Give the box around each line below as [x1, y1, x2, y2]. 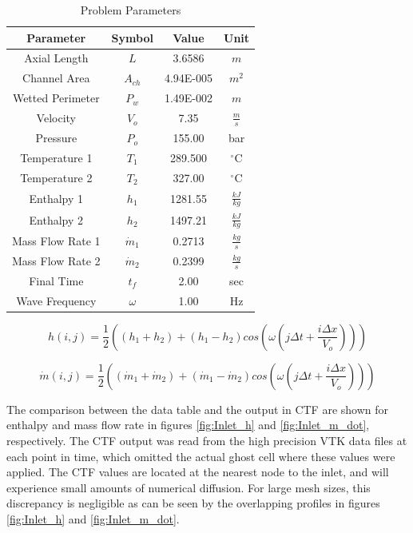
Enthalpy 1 [29, 189, 84, 206]
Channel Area [22, 70, 90, 86]
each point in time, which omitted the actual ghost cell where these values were [6, 447, 395, 464]
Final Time [29, 272, 84, 288]
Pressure [35, 129, 77, 146]
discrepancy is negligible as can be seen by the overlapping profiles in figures [6, 495, 380, 511]
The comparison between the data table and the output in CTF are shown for [6, 400, 389, 417]
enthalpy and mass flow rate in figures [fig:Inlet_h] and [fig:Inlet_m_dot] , [6, 416, 370, 433]
